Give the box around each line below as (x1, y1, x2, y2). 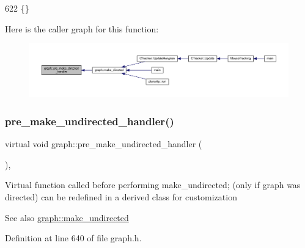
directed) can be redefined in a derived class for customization (5, 190, 237, 203)
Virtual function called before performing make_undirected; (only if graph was (5, 178, 301, 191)
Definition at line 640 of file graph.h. (5, 232, 142, 244)
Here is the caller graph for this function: (5, 22, 159, 35)
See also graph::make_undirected (5, 211, 129, 224)
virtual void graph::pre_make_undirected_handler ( (5, 137, 202, 150)
